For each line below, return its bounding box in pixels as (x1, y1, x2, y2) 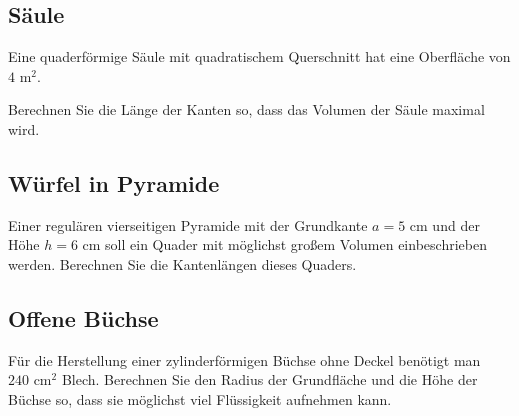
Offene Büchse (8, 302, 159, 333)
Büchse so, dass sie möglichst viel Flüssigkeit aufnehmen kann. (8, 388, 392, 409)
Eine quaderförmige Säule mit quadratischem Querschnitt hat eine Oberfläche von (8, 46, 511, 67)
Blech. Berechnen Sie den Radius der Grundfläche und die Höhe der (61, 369, 478, 390)
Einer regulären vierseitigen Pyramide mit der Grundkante (8, 214, 368, 235)
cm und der (409, 214, 480, 235)
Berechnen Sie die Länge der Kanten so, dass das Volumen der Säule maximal (8, 99, 485, 120)
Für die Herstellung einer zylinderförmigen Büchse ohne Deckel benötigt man (8, 349, 481, 370)
